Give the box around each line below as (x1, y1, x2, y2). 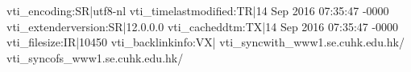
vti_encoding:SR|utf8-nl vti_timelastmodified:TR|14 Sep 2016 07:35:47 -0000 (6, 2, 389, 18)
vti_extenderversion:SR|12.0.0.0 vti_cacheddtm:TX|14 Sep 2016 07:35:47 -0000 (6, 18, 399, 34)
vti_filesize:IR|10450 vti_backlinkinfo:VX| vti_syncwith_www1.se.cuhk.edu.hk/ (6, 34, 405, 50)
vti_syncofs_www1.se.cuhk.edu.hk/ (6, 49, 184, 66)
